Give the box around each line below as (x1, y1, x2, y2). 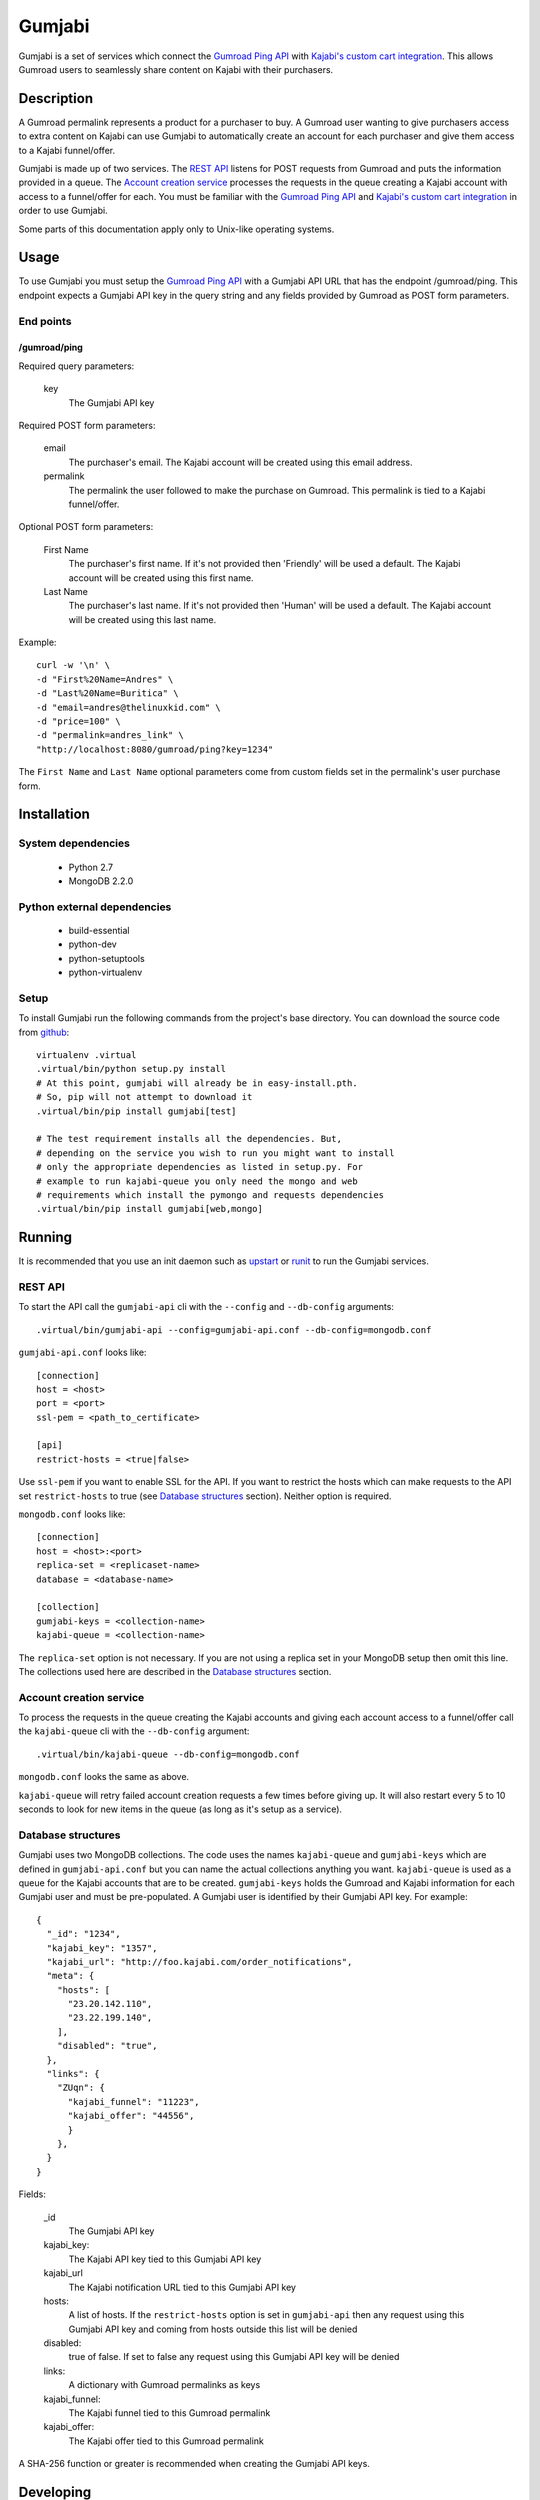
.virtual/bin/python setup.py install (36, 1063, 227, 1075)
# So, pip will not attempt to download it (36, 1091, 253, 1103)
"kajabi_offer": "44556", (67, 2110, 195, 2122)
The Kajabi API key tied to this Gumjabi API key (68, 2253, 262, 2265)
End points (18, 314, 72, 328)
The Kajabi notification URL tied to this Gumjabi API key (68, 2281, 297, 2293)
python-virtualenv (68, 966, 143, 979)
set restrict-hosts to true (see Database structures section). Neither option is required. (18, 1490, 392, 1502)
